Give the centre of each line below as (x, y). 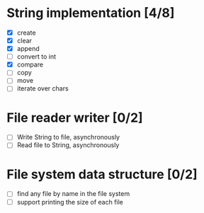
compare (30, 64)
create (26, 33)
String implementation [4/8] (91, 13)
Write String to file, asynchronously (68, 137)
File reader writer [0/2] (75, 117)
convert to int (36, 57)
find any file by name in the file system (73, 194)
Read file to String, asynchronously (68, 145)
